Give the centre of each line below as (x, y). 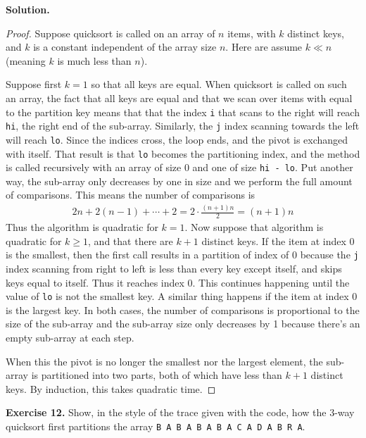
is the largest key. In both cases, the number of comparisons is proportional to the (183, 309)
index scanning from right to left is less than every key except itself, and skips (174, 269)
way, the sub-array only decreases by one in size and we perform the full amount (179, 181)
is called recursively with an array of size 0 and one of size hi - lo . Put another (179, 167)
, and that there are (131, 240)
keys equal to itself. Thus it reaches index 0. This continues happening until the (178, 282)
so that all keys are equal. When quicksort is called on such (219, 84)
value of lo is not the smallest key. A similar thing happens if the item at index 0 (182, 296)
